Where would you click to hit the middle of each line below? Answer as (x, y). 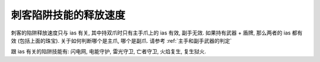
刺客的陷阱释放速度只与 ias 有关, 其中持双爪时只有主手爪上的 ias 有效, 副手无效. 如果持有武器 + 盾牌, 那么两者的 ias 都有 (157, 33)
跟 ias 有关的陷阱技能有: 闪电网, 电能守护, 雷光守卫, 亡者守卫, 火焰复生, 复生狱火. (109, 51)
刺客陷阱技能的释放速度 (68, 15)
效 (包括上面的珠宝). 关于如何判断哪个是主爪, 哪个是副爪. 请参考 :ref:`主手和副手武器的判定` (121, 40)
